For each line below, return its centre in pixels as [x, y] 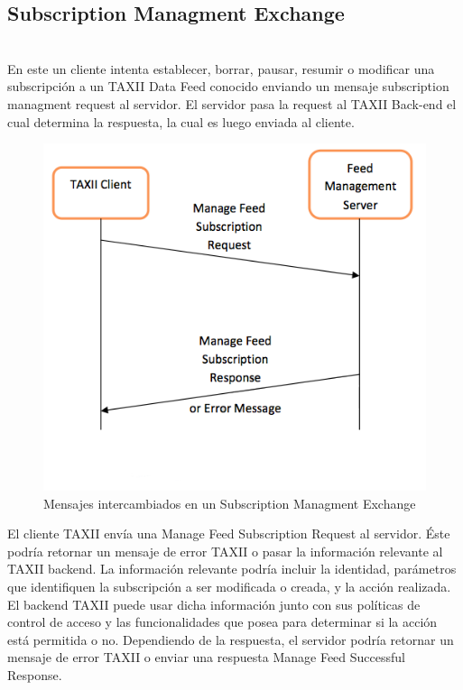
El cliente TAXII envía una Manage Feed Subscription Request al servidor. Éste [229, 534]
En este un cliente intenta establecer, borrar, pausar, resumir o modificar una [221, 68]
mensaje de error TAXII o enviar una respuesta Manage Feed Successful [206, 657]
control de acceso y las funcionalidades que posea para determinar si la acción [222, 622]
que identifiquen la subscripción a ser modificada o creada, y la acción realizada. [229, 587]
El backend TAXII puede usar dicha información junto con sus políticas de [214, 604]
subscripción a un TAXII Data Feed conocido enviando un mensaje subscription [228, 86]
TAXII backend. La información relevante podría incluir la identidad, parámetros [232, 569]
